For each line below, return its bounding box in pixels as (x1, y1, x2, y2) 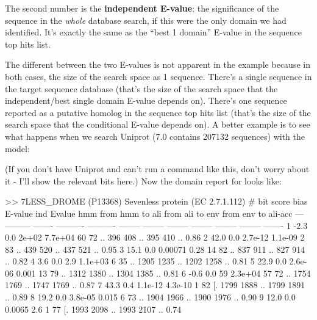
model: (5, 142, 30, 155)
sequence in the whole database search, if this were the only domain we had (5, 13, 287, 26)
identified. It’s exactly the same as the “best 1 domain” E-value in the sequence (5, 26, 302, 38)
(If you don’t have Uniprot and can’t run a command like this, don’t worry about (5, 162, 310, 175)
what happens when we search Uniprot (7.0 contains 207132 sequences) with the (5, 129, 305, 142)
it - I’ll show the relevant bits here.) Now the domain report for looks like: (5, 174, 282, 187)
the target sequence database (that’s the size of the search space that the (5, 82, 278, 95)
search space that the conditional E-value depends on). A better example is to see (5, 118, 310, 131)
